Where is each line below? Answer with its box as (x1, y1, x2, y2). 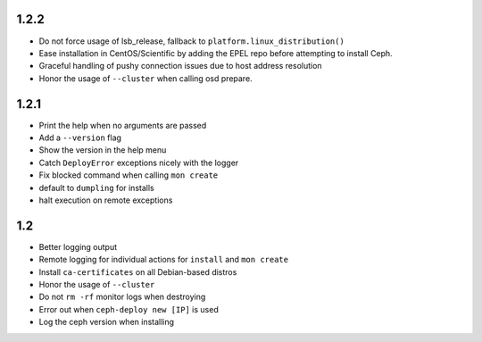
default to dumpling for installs (38, 182, 155, 193)
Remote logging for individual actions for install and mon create (38, 254, 289, 265)
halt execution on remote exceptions (38, 195, 173, 205)
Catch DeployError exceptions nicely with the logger (38, 157, 239, 168)
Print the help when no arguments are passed (38, 120, 207, 130)
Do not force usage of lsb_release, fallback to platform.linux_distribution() (38, 36, 345, 46)
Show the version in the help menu (38, 145, 167, 155)
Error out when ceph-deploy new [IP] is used (38, 304, 219, 314)
